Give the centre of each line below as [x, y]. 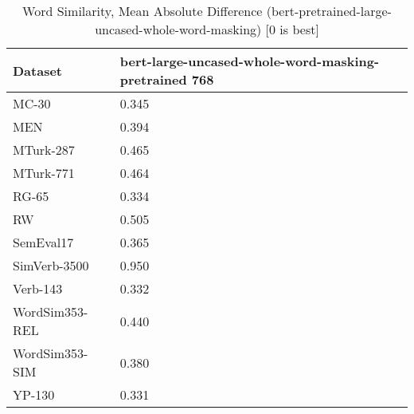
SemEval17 [43, 242]
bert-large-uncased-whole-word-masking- [250, 61]
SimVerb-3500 [51, 265]
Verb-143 [38, 288]
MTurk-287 [44, 150]
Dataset [38, 70]
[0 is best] [292, 29]
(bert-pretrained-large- [329, 11]
